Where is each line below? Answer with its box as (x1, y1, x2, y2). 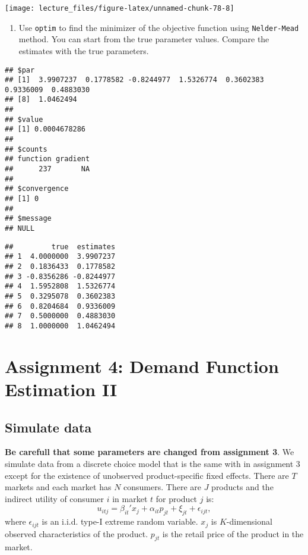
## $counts (5, 145, 47, 153)
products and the (211, 481, 274, 493)
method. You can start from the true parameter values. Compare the (18, 33, 269, 45)
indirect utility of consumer (5, 492, 104, 504)
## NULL (5, 224, 35, 233)
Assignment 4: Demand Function (5, 353, 279, 378)
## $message (5, 214, 52, 223)
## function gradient (5, 155, 90, 164)
